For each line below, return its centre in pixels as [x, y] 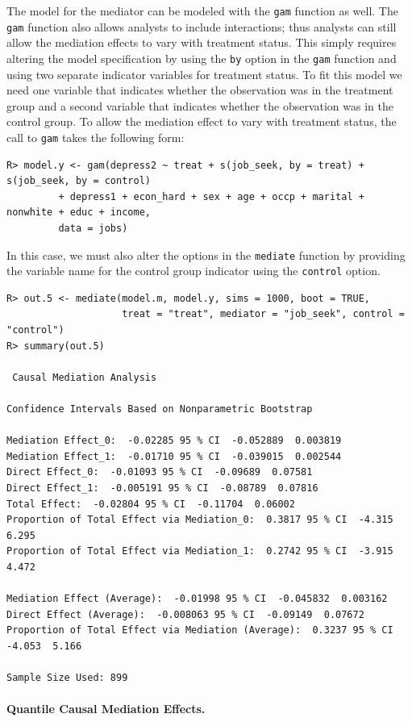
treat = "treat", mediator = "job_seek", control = [263, 314]
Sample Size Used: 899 [67, 678]
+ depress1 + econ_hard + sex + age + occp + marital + [211, 196]
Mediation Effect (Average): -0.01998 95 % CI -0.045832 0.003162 [197, 599]
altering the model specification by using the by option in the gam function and [202, 58]
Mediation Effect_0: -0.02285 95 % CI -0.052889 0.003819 [174, 441]
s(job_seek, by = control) [79, 181]
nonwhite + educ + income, [79, 213]
